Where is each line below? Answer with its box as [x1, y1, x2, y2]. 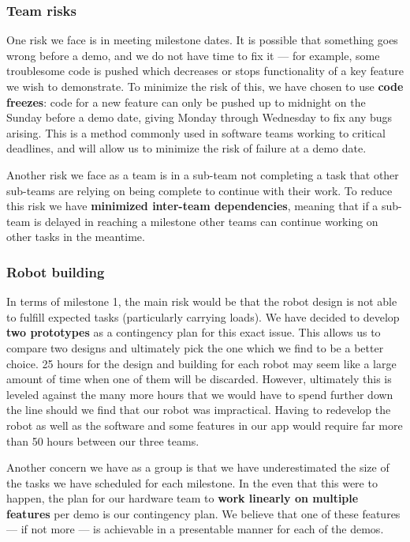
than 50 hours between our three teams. [6, 432, 199, 449]
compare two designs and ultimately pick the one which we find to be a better [6, 339, 384, 356]
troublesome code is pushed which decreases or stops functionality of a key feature [6, 62, 404, 79]
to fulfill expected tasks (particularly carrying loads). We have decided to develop [6, 308, 400, 325]
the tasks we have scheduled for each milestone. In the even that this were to [6, 474, 378, 491]
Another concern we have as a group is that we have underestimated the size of [6, 459, 389, 476]
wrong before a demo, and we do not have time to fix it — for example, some [6, 47, 380, 63]
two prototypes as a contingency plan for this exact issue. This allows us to [6, 324, 381, 341]
